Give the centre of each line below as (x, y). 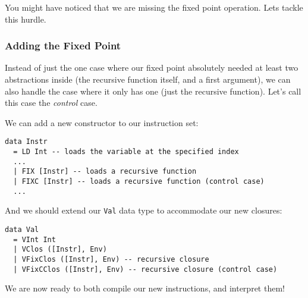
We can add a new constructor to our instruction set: (102, 122)
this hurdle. (26, 19)
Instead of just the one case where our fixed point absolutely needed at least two (152, 68)
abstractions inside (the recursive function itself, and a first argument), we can (148, 79)
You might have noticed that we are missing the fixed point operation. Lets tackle (154, 7)
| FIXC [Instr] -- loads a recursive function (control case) (139, 181)
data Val (22, 229)
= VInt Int (34, 239)
